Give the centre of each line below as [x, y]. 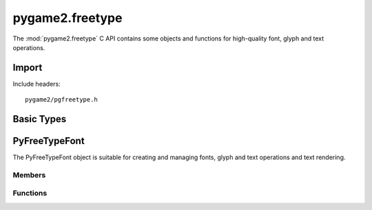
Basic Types [40, 119]
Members [29, 175]
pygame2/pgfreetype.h [61, 100]
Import [28, 68]
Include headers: [37, 84]
